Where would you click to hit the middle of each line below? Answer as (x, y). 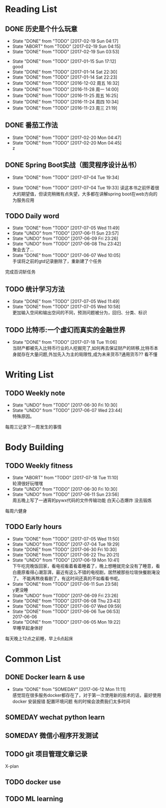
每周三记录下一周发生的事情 (33, 427)
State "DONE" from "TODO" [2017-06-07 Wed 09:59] (67, 606)
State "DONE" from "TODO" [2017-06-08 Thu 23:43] (66, 601)
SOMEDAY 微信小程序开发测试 (52, 736)
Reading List (31, 9)
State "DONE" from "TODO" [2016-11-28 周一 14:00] (65, 89)
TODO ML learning (34, 799)
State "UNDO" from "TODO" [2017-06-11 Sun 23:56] (66, 495)
